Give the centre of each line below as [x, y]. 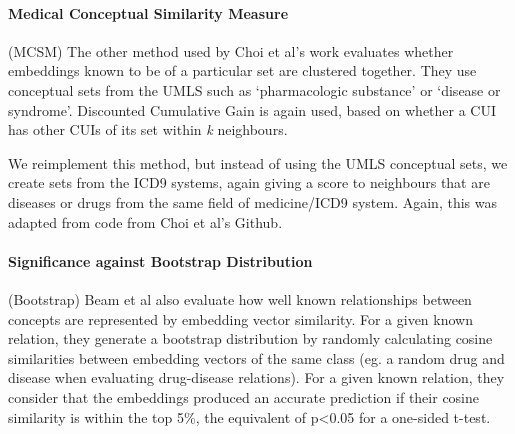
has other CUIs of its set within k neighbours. [148, 129]
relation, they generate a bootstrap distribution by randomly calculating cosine [250, 338]
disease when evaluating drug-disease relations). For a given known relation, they [256, 377]
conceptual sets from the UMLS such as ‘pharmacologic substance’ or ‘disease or [254, 89]
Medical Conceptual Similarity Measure [148, 12]
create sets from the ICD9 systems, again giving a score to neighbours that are [249, 182]
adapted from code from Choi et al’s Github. [145, 221]
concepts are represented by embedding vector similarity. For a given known [240, 318]
